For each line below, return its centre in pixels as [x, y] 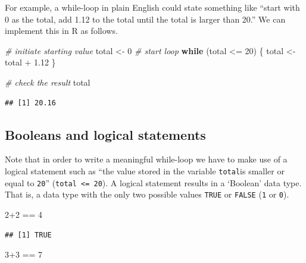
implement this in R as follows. [61, 31]
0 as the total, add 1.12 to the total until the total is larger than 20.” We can [145, 19]
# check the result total [48, 82]
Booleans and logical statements [105, 134]
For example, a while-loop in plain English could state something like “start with [152, 7]
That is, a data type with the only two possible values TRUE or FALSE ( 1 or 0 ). [147, 194]
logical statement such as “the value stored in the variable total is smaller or [145, 170]
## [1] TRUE [28, 235]
